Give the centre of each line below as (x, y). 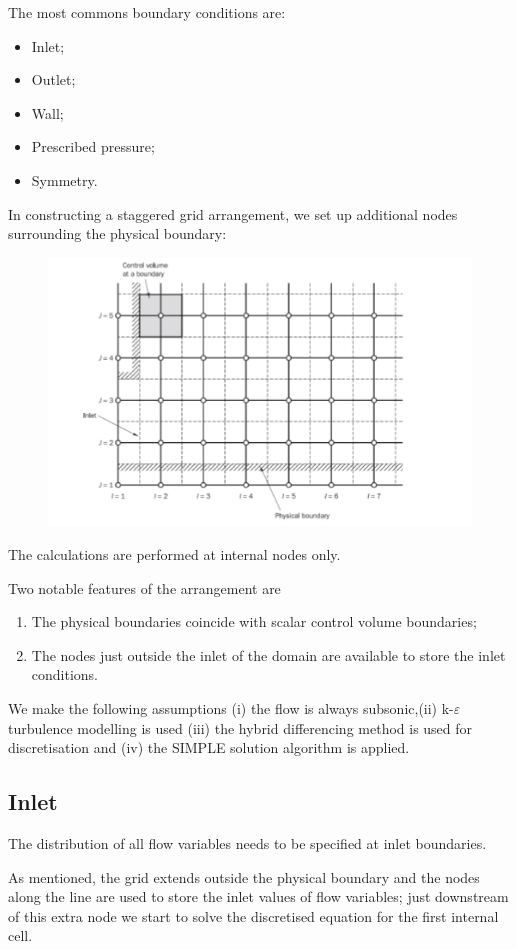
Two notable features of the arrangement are (144, 587)
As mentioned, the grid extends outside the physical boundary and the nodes (244, 876)
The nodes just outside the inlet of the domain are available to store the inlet (268, 654)
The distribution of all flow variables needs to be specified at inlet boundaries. (247, 842)
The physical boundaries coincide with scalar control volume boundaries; (254, 621)
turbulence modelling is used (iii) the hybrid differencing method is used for (240, 727)
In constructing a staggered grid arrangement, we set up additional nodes (233, 213)
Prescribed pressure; (93, 146)
